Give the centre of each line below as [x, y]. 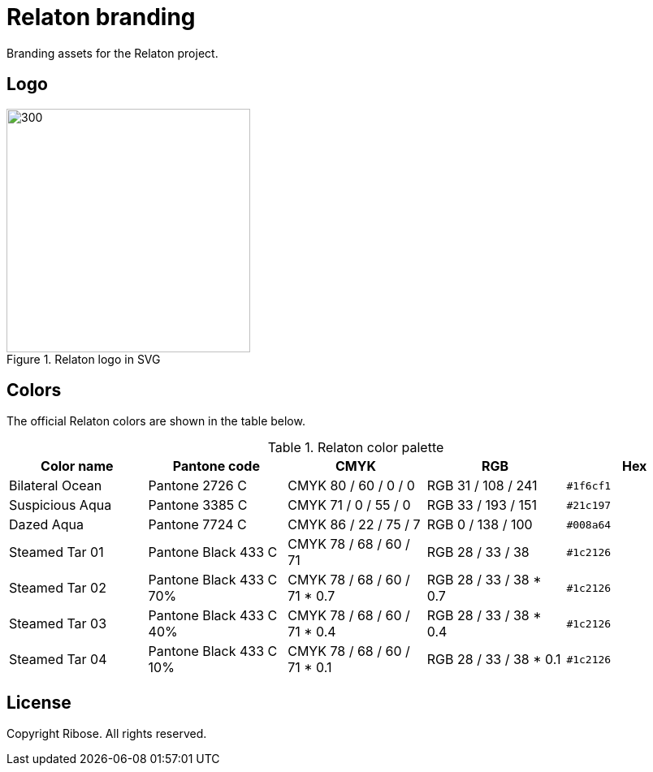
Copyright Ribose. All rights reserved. [107, 734]
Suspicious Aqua [61, 505]
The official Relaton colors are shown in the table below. [156, 421]
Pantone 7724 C [197, 525]
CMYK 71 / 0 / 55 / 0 [349, 505]
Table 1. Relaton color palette [356, 448]
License [39, 702]
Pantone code [216, 466]
